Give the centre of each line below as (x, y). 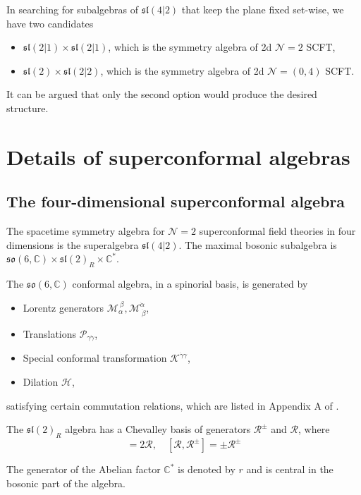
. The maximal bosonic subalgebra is (258, 244)
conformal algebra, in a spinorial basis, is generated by (190, 284)
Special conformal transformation (95, 358)
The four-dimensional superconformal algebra (176, 201)
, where (314, 429)
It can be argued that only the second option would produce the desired (162, 94)
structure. (27, 108)
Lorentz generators (63, 307)
